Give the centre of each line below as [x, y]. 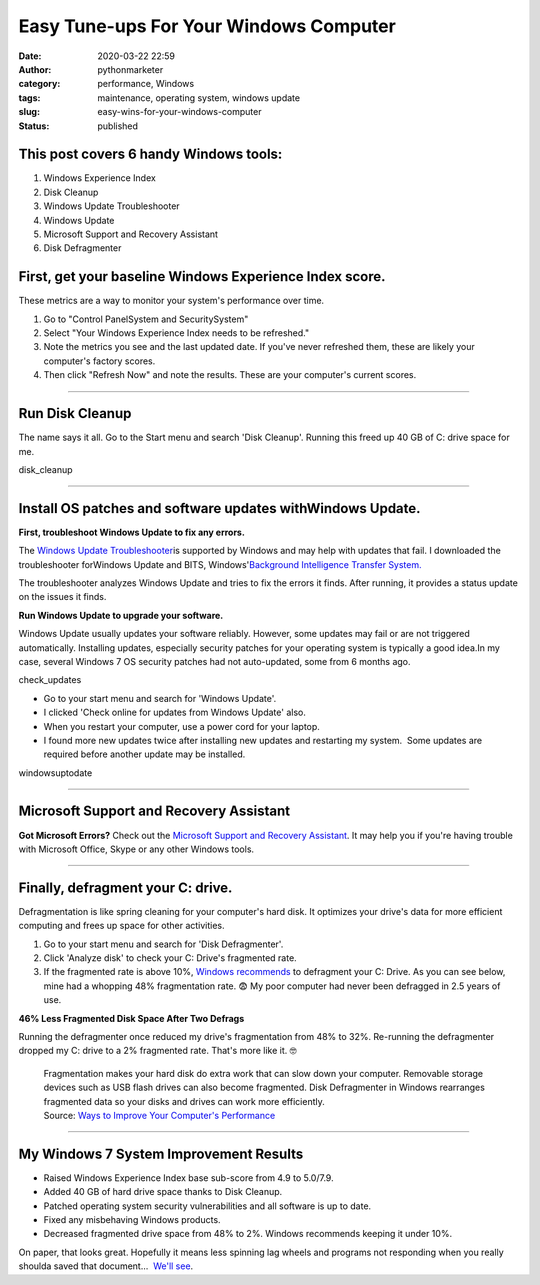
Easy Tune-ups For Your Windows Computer [207, 26]
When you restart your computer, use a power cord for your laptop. [181, 726]
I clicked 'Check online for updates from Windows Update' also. [175, 712]
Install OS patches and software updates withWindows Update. [219, 508]
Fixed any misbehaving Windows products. [132, 1220]
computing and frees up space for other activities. [121, 926]
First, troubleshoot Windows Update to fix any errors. [131, 532]
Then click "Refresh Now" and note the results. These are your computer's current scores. [230, 375]
